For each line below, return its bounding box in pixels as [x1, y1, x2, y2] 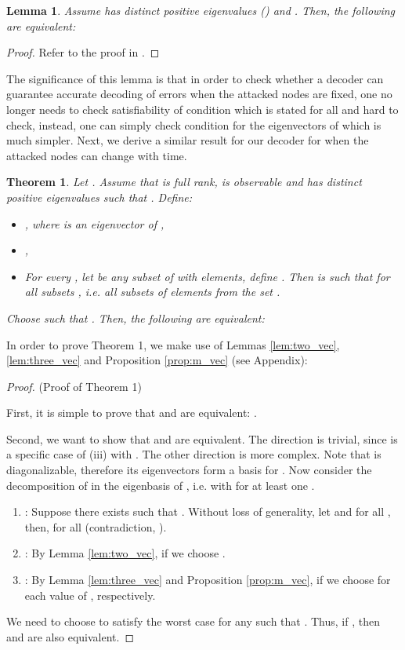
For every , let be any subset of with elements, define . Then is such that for [24, 268, 390, 284]
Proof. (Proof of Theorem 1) [6, 378, 142, 394]
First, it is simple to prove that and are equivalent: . [6, 404, 257, 421]
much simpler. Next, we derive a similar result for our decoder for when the [6, 132, 369, 148]
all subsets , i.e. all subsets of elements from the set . [24, 283, 280, 300]
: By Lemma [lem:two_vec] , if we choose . [24, 545, 226, 561]
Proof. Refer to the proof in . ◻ [6, 44, 160, 60]
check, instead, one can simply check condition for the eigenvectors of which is [6, 116, 381, 133]
